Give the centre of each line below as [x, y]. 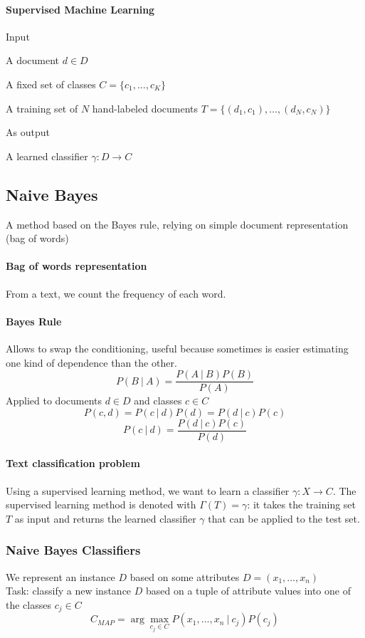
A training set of [42, 108]
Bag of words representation [76, 266]
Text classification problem [73, 463]
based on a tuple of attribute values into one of [248, 591]
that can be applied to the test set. [284, 518]
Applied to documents [54, 401]
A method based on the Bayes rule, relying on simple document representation [177, 224]
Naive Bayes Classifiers [73, 550]
